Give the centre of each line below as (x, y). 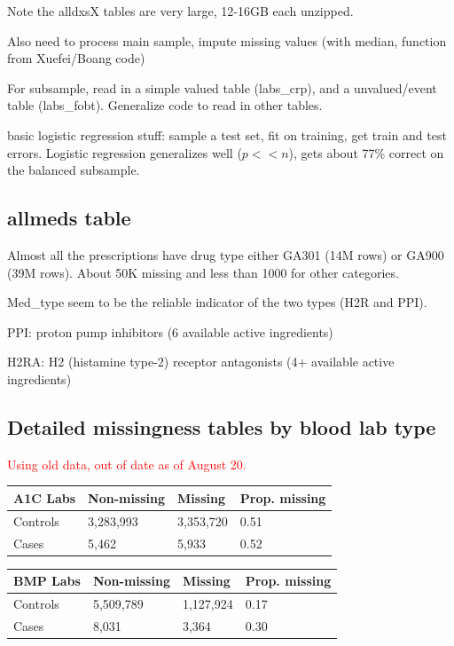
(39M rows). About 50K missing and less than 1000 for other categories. (203, 272)
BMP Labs (47, 581)
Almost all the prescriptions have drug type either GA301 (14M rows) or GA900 (226, 254)
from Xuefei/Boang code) (76, 58)
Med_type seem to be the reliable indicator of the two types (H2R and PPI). (217, 302)
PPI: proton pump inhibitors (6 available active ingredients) (170, 331)
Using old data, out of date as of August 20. (127, 464)
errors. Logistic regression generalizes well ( (125, 152)
